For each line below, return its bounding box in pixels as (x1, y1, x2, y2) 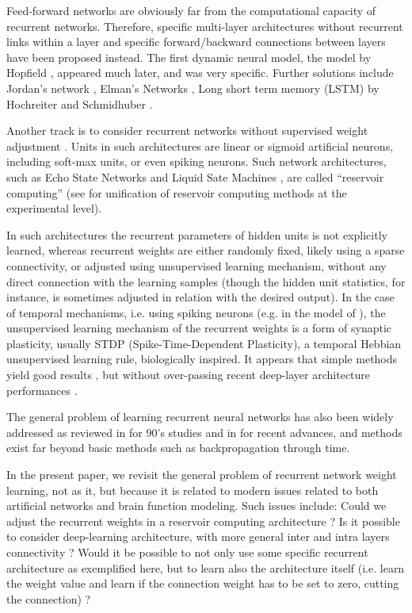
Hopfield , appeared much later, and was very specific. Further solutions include (6, 64, 394, 81)
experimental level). (6, 200, 102, 216)
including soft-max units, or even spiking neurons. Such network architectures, (6, 153, 387, 170)
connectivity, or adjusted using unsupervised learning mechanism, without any (6, 257, 387, 274)
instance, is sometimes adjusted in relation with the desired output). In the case (6, 289, 395, 305)
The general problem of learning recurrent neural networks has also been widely (6, 408, 394, 425)
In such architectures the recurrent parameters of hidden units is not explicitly (6, 226, 387, 243)
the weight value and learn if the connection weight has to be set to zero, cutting (6, 575, 399, 592)
